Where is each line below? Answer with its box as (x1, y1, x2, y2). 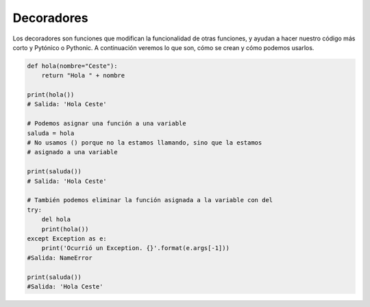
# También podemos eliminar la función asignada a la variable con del (27, 196, 273, 204)
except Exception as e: (27, 234, 108, 243)
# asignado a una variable (27, 148, 118, 156)
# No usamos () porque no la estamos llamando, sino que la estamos (27, 139, 262, 147)
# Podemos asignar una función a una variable (27, 120, 186, 127)
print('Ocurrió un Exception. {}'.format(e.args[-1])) (41, 244, 230, 252)
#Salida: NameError (27, 254, 92, 262)
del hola (41, 216, 71, 223)
